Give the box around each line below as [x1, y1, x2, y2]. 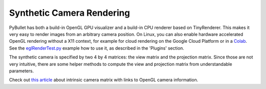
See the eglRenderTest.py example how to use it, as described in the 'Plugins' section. [9, 45, 184, 51]
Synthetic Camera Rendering [9, 7, 130, 18]
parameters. [9, 68, 34, 74]
